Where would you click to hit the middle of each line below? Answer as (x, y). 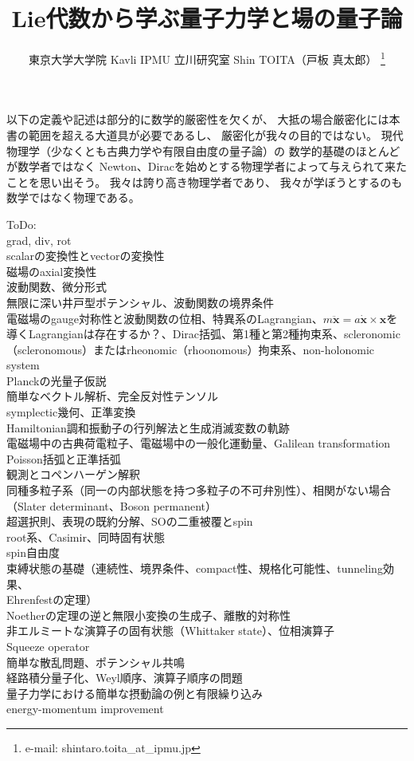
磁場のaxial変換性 (52, 271)
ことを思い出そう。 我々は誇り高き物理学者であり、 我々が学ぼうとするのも (205, 181)
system (23, 365)
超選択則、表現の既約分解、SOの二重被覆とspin (130, 521)
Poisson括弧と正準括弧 (64, 458)
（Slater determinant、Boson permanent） (112, 505)
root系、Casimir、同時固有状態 (86, 536)
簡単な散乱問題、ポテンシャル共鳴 (96, 662)
